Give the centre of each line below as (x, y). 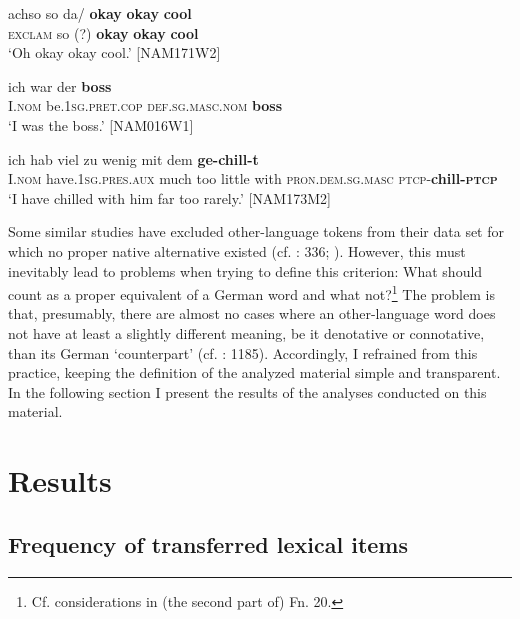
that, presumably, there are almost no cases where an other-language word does (252, 313)
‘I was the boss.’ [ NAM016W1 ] (101, 124)
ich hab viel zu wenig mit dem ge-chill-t (133, 158)
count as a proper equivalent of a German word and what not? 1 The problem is (251, 292)
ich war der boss (60, 85)
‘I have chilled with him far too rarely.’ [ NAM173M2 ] (169, 197)
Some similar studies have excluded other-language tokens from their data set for (256, 231)
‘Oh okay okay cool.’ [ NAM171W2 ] (114, 52)
